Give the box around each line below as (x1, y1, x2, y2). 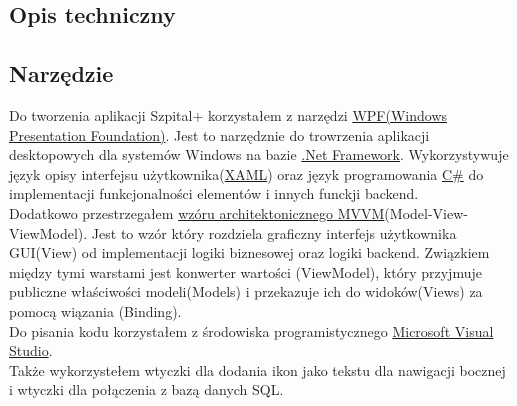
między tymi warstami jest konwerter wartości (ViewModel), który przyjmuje (9, 261, 482, 282)
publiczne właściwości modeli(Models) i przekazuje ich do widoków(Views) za (9, 281, 483, 302)
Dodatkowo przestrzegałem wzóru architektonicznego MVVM (9, 202, 385, 223)
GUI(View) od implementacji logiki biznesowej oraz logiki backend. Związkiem (9, 242, 490, 263)
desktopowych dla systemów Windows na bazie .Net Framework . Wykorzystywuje (9, 144, 509, 165)
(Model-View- (384, 202, 468, 223)
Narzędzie (9, 58, 114, 89)
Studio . (9, 340, 53, 361)
